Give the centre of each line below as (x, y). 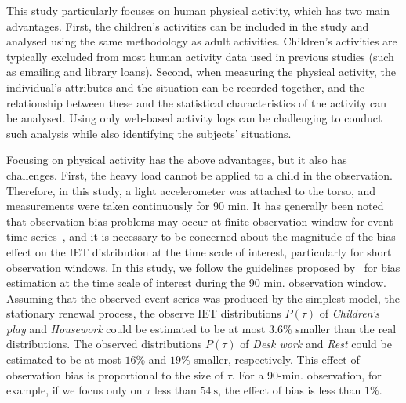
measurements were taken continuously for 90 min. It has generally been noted (195, 206)
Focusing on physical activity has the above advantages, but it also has (177, 160)
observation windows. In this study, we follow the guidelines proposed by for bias (203, 267)
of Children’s (350, 313)
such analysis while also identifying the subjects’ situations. (149, 133)
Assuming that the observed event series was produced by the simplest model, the (203, 298)
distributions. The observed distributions (104, 344)
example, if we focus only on (74, 390)
